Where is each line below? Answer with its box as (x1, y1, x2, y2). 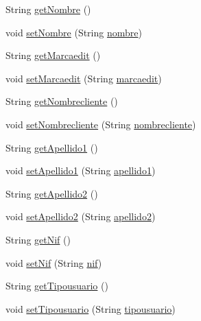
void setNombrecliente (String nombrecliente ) (5, 117, 196, 131)
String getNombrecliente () (5, 94, 118, 108)
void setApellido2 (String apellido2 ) (5, 209, 156, 224)
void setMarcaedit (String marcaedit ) (5, 71, 162, 85)
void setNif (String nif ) (5, 255, 102, 270)
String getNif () (5, 232, 71, 246)
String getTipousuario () (5, 278, 108, 293)
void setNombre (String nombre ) (5, 25, 142, 39)
